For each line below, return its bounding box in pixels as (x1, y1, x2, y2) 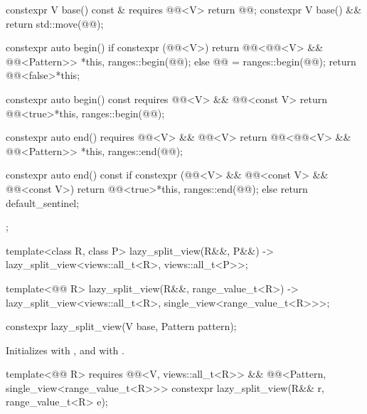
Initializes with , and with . (6, 342, 124, 357)
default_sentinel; (6, 195, 80, 210)
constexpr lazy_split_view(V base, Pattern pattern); (6, 319, 237, 334)
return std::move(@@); (6, 16, 104, 31)
